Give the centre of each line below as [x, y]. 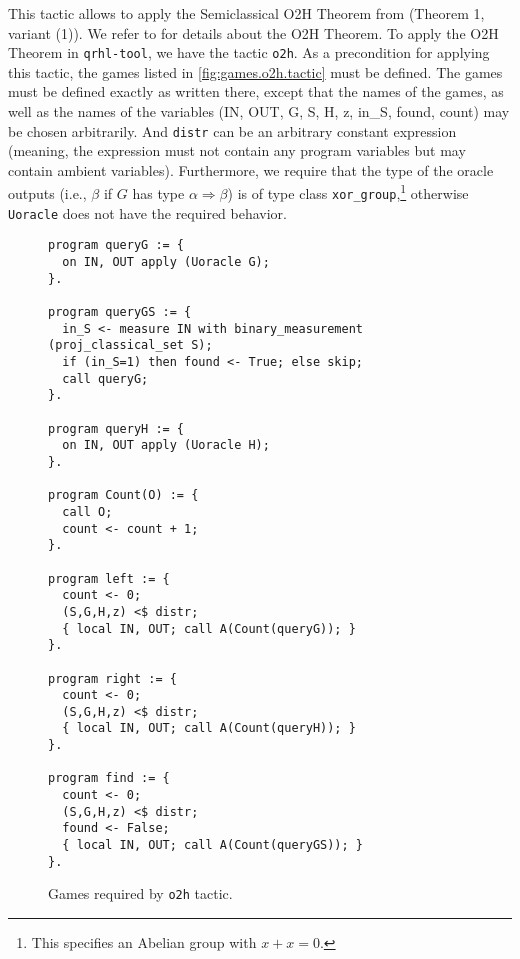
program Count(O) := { [123, 495]
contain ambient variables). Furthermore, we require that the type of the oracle [251, 169]
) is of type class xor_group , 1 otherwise [348, 192]
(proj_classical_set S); [130, 345]
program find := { [109, 778]
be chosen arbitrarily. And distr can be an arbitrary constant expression [232, 130]
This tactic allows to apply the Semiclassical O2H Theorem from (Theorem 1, [246, 13]
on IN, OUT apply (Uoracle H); [166, 445]
